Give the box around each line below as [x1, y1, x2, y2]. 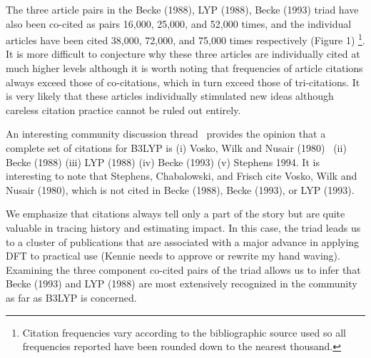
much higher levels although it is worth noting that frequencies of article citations [6, 61, 363, 76]
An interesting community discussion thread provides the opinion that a [6, 126, 326, 141]
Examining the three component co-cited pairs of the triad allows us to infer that [6, 262, 361, 277]
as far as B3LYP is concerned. [6, 290, 137, 305]
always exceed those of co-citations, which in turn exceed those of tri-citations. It [6, 74, 360, 89]
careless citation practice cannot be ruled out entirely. [6, 102, 241, 117]
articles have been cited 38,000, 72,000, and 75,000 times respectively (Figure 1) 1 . [6, 31, 365, 47]
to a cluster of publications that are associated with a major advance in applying [6, 234, 360, 249]
